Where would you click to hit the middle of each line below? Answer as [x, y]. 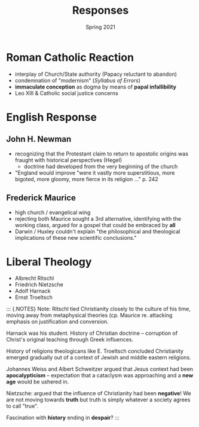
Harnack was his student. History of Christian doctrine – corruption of [92, 333]
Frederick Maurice [41, 198]
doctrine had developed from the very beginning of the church [101, 166]
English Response [52, 117]
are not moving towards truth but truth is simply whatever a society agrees [98, 400]
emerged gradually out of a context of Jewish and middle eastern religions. [99, 358]
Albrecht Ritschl [34, 278]
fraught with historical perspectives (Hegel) [68, 160]
